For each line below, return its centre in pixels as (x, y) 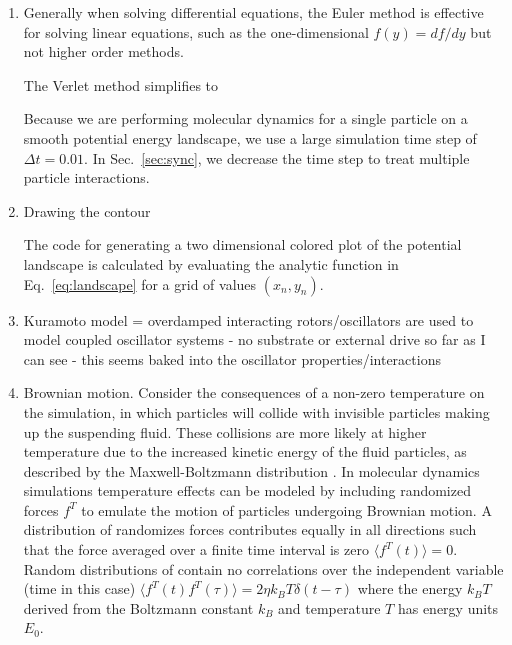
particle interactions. (86, 177)
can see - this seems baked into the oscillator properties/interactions (232, 358)
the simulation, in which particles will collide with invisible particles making (256, 411)
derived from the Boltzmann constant (138, 607)
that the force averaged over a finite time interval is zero (196, 549)
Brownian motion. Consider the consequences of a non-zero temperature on (254, 392)
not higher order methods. (103, 51)
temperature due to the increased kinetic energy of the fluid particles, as (245, 451)
